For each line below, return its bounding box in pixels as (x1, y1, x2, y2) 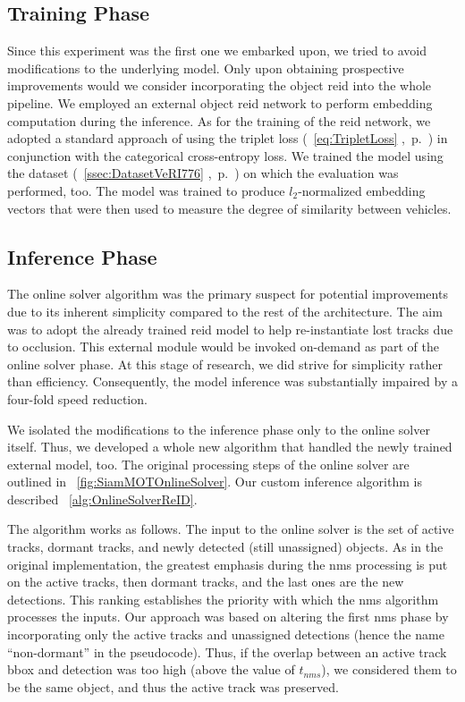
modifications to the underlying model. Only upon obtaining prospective (7, 58, 404, 77)
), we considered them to (321, 660, 457, 679)
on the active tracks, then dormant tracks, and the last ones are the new (7, 572, 404, 591)
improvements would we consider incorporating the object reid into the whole (7, 76, 432, 95)
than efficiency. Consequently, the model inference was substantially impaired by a (7, 372, 458, 391)
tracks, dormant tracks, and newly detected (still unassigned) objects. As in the (7, 537, 444, 556)
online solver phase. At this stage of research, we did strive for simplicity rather (7, 354, 443, 373)
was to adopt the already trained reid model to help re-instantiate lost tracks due (7, 319, 453, 338)
